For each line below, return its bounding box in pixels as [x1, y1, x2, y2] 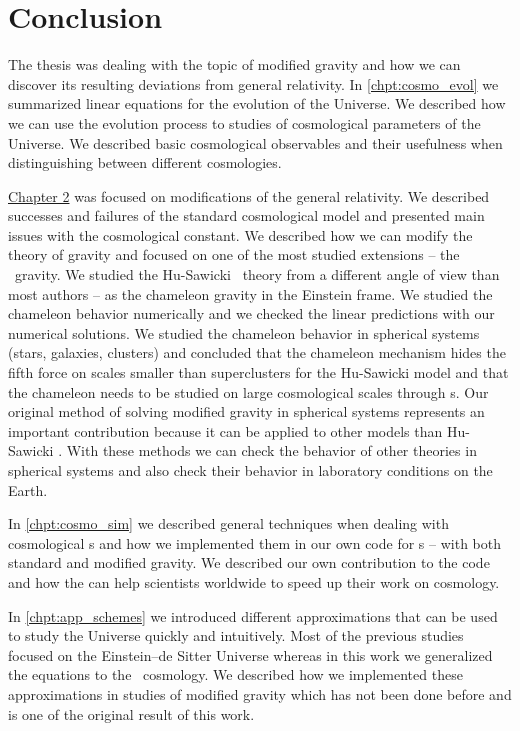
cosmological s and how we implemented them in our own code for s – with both [8, 532, 501, 553]
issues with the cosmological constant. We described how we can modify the [8, 224, 473, 245]
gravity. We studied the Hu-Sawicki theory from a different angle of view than [14, 264, 500, 285]
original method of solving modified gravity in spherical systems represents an [8, 401, 485, 422]
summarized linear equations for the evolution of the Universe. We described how [8, 93, 506, 114]
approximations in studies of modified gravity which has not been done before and [8, 683, 512, 704]
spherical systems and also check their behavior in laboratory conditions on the [8, 460, 493, 480]
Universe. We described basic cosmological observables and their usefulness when [8, 132, 503, 153]
